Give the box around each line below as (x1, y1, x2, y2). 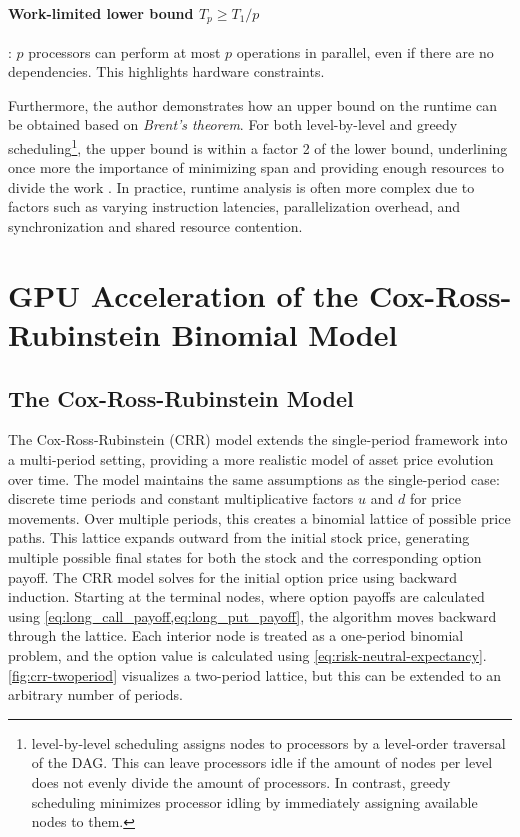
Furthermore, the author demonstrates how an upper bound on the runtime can (8, 94, 498, 115)
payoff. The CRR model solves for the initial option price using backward (8, 566, 458, 587)
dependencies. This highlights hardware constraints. (8, 61, 325, 82)
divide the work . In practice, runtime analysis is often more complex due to (8, 176, 475, 197)
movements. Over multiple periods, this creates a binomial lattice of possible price (8, 507, 511, 528)
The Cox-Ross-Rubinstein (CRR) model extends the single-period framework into (8, 429, 508, 450)
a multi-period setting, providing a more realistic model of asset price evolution (8, 449, 494, 470)
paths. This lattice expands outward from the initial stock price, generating (8, 527, 470, 548)
